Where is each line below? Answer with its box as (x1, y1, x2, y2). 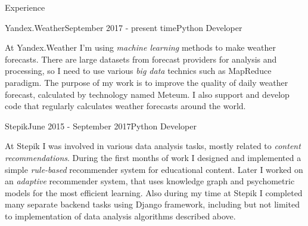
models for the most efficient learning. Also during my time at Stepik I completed (5, 186, 303, 199)
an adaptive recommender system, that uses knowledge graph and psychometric (5, 175, 295, 187)
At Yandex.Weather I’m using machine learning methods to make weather (5, 41, 276, 54)
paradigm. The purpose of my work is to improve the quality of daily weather (5, 76, 288, 88)
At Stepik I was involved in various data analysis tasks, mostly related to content (5, 140, 301, 152)
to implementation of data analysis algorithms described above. (5, 209, 236, 222)
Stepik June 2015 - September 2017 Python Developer (5, 119, 197, 132)
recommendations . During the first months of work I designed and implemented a (5, 151, 301, 163)
